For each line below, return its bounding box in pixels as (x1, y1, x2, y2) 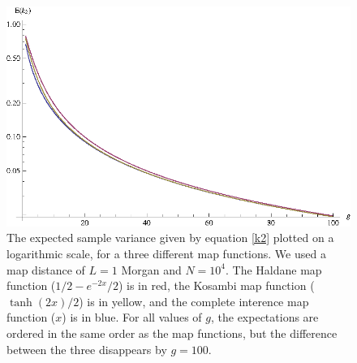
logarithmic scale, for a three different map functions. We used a (6, 245, 326, 262)
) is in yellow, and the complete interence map (79, 292, 309, 309)
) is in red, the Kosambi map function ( (118, 277, 315, 294)
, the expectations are (210, 309, 319, 326)
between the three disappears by (6, 340, 167, 357)
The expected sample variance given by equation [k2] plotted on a (6, 229, 334, 246)
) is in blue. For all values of (62, 309, 202, 326)
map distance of (6, 261, 85, 278)
